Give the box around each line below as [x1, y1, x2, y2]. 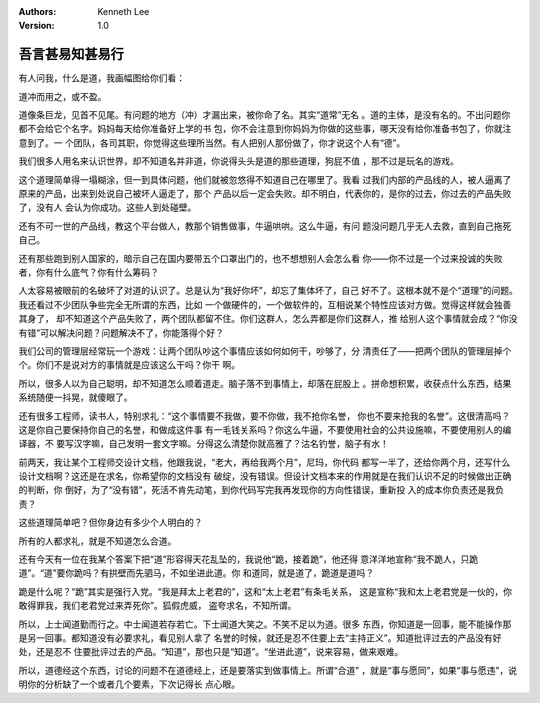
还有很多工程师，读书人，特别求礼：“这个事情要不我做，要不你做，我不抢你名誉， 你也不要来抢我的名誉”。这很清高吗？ [18, 410, 511, 422]
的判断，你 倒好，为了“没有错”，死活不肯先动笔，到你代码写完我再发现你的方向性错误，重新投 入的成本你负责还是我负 [18, 484, 505, 496]
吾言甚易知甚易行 [18, 46, 124, 63]
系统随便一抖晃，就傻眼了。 [18, 391, 133, 404]
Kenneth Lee [97, 6, 150, 17]
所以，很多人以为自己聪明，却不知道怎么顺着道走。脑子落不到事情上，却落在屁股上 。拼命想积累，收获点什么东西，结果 [18, 377, 512, 389]
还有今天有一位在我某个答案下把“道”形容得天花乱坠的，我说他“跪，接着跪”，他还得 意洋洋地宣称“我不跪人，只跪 [18, 553, 479, 565]
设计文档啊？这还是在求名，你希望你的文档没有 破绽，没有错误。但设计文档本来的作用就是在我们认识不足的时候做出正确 [18, 470, 512, 482]
